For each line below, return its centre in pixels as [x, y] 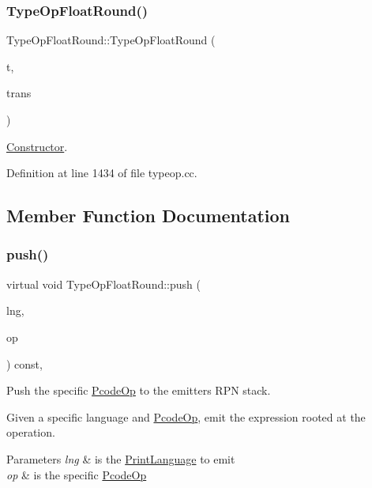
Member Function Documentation [148, 216]
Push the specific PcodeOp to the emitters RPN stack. [139, 390]
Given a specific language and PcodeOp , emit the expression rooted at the [186, 416]
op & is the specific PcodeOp [77, 474]
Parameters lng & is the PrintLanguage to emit [121, 458]
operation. [31, 432]
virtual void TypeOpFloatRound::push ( [103, 284]
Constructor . [37, 146]
